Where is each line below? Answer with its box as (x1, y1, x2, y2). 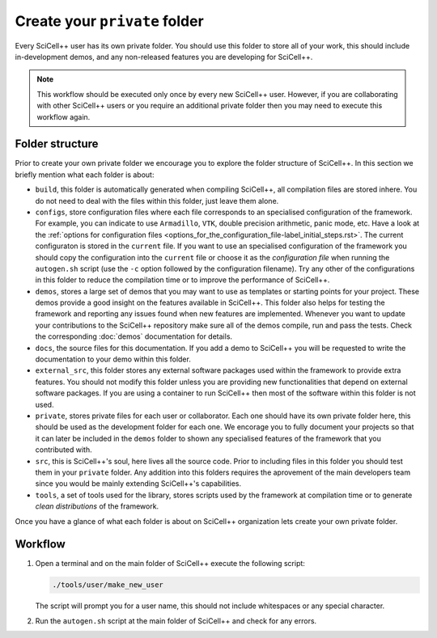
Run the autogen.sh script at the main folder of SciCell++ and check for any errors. (35, 615, 317, 626)
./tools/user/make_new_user (52, 581, 163, 589)
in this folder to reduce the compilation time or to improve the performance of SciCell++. (35, 275, 330, 285)
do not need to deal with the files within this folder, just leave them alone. (35, 196, 279, 205)
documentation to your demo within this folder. (35, 354, 192, 364)
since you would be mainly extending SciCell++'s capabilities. (35, 479, 242, 488)
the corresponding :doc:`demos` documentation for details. (35, 332, 233, 341)
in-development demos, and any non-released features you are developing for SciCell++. (15, 52, 313, 61)
